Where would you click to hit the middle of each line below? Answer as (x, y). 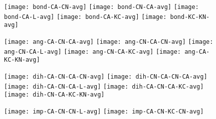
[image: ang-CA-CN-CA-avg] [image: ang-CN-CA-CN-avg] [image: (109, 42)
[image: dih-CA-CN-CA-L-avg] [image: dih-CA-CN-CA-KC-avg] (104, 86)
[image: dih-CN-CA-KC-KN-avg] (54, 95)
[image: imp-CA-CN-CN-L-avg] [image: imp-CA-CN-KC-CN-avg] (104, 111)
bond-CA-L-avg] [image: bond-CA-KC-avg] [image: (85, 17)
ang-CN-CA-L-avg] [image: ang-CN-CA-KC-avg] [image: (92, 52)
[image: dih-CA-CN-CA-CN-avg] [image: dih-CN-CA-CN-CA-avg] (106, 76)
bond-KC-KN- (190, 17)
